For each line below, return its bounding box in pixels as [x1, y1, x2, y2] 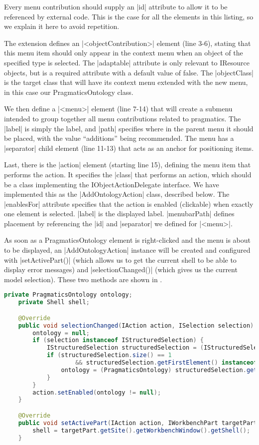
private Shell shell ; [18, 299, 90, 306]
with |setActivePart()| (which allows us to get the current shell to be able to [4, 254, 237, 265]
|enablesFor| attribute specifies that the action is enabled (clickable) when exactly [4, 198, 254, 209]
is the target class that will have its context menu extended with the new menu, [4, 77, 248, 87]
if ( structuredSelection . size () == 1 [46, 352, 172, 359]
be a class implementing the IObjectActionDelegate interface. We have [4, 179, 219, 189]
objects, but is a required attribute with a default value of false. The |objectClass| [4, 67, 254, 77]
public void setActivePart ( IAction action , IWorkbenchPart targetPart [18, 419, 258, 427]
